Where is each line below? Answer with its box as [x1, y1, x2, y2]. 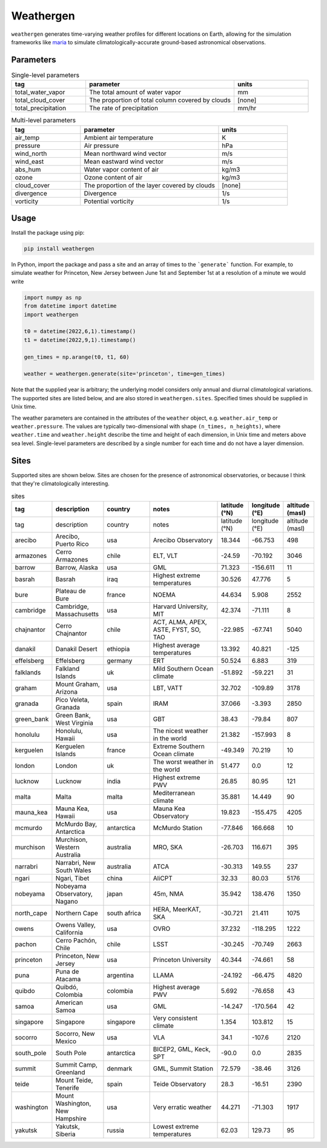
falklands [15, 668, 41, 676]
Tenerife [55, 1083, 79, 1092]
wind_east [15, 157, 44, 166]
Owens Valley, [55, 921, 96, 929]
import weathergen [24, 311, 79, 318]
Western [55, 843, 80, 851]
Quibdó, [55, 982, 79, 991]
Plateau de [55, 586, 86, 595]
